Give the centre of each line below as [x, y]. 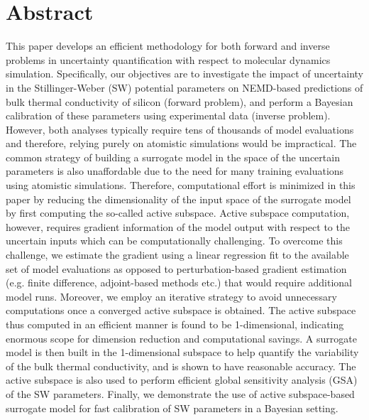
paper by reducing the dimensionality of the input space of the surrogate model [178, 199]
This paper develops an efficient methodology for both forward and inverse [168, 46]
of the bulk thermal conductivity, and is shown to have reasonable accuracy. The [181, 366]
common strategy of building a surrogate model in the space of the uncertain [173, 157]
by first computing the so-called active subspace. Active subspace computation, [178, 213]
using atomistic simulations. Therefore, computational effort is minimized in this [181, 185]
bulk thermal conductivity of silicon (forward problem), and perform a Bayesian [180, 101]
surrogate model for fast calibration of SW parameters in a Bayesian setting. [172, 408]
